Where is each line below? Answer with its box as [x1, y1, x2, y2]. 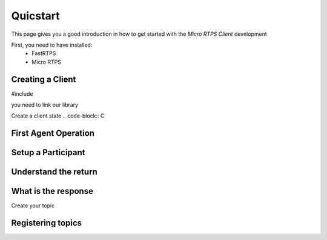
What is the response [11, 186, 94, 196]
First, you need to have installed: [11, 41, 93, 48]
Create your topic [11, 202, 55, 209]
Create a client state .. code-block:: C [11, 112, 105, 119]
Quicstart [11, 9, 60, 22]
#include [11, 90, 33, 97]
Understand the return [11, 167, 98, 177]
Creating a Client [11, 74, 76, 84]
